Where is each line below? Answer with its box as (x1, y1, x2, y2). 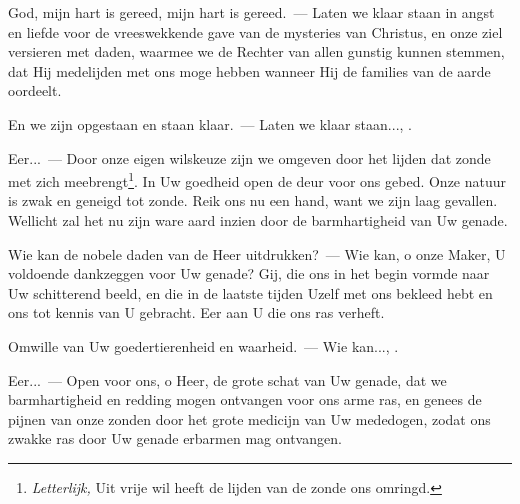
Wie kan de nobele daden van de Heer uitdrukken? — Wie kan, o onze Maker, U (8, 243, 506, 264)
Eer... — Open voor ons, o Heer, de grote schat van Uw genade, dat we (8, 369, 447, 390)
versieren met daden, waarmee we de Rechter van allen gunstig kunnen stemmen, (8, 41, 505, 62)
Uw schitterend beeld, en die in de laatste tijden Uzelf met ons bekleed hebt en (8, 282, 493, 303)
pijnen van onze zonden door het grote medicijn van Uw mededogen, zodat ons (8, 408, 491, 429)
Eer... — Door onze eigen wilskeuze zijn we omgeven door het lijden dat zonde (8, 147, 491, 168)
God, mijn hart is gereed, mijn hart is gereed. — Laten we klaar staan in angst (8, 2, 495, 22)
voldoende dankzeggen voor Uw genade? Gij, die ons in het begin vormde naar (8, 263, 490, 284)
